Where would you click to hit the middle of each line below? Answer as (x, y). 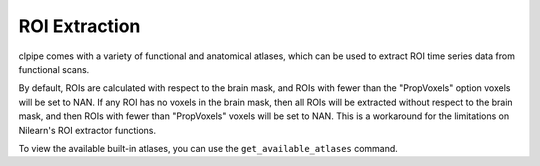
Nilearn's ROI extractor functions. (87, 130)
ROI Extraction (79, 26)
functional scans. (54, 69)
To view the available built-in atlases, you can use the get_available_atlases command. (208, 148)
